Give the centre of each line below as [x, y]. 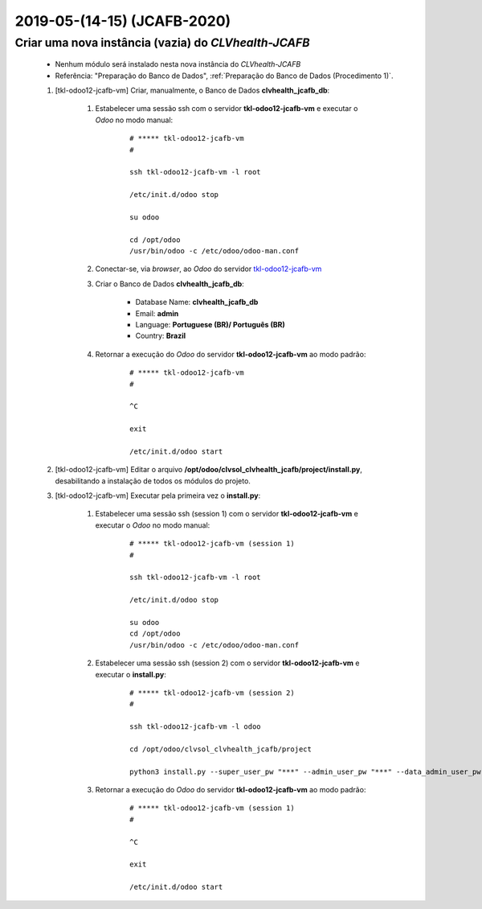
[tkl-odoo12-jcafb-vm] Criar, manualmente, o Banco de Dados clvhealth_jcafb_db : [192, 90]
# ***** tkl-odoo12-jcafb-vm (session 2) [212, 693]
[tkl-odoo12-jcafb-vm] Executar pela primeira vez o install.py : [158, 496]
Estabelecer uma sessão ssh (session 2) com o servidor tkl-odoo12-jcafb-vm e [227, 663]
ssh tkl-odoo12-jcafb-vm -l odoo [195, 727]
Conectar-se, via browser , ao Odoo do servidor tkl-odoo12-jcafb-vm [208, 269]
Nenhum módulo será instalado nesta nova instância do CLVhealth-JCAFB [178, 64]
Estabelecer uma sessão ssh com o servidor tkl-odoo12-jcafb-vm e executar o [227, 109]
